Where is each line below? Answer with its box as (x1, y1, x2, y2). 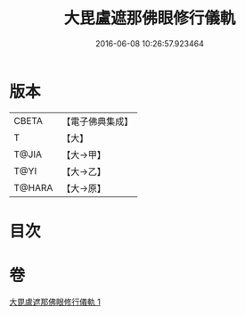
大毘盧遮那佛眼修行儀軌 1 (9, 296, 101, 307)
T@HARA (13, 181, 53, 194)
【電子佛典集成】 (61, 115, 134, 128)
